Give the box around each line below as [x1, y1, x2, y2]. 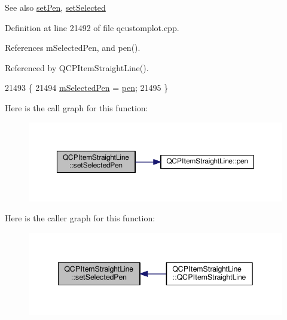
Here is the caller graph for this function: [5, 212, 155, 224]
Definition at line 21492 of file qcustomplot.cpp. [5, 21, 179, 33]
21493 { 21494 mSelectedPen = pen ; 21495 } [5, 81, 169, 94]
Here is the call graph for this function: [5, 101, 148, 114]
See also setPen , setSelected [5, 1, 106, 13]
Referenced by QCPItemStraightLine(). [5, 61, 149, 74]
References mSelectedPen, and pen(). [5, 41, 141, 54]
